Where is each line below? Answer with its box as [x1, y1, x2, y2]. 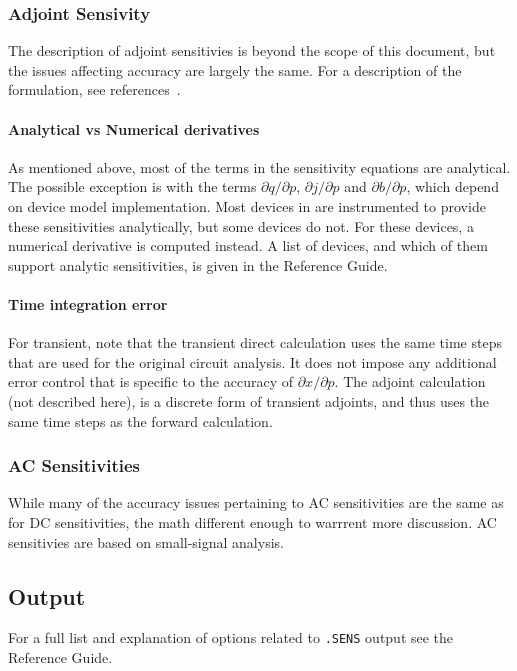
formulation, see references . [8, 79, 181, 100]
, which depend [406, 176, 499, 197]
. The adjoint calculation [334, 371, 486, 392]
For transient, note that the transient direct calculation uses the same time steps [8, 332, 502, 353]
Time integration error [8, 293, 168, 314]
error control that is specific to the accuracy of [8, 371, 293, 392]
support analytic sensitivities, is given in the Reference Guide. [8, 254, 388, 275]
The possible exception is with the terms [8, 176, 257, 197]
